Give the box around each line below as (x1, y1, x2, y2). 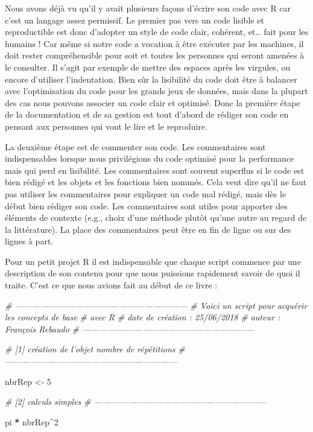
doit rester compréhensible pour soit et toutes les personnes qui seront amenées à (5, 49, 305, 62)
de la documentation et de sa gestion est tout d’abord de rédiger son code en (5, 108, 289, 121)
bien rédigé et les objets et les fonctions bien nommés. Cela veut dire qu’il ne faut (5, 176, 307, 188)
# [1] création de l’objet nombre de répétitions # (5, 343, 185, 355)
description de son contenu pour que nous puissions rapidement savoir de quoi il (5, 267, 300, 279)
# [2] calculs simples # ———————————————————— (5, 395, 267, 408)
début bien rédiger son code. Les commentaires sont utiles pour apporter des (5, 199, 288, 212)
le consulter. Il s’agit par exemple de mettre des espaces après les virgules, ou (5, 60, 291, 73)
